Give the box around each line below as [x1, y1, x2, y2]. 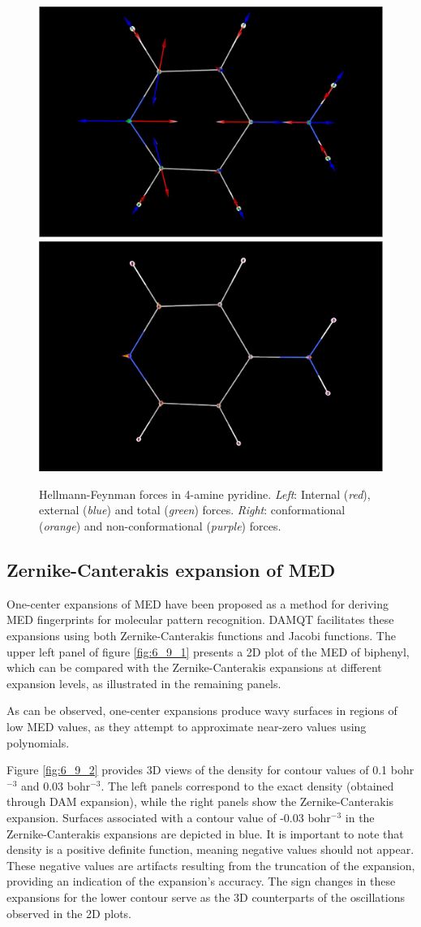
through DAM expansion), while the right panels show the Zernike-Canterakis [6, 793, 394, 810]
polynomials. [6, 734, 70, 751]
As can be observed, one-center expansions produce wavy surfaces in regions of [6, 702, 397, 719]
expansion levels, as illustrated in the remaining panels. [6, 674, 281, 691]
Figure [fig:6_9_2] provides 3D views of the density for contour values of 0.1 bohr [6, 761, 415, 778]
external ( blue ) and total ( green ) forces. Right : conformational [39, 501, 346, 518]
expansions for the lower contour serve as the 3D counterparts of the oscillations [6, 888, 405, 905]
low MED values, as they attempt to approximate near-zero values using [6, 718, 367, 734]
